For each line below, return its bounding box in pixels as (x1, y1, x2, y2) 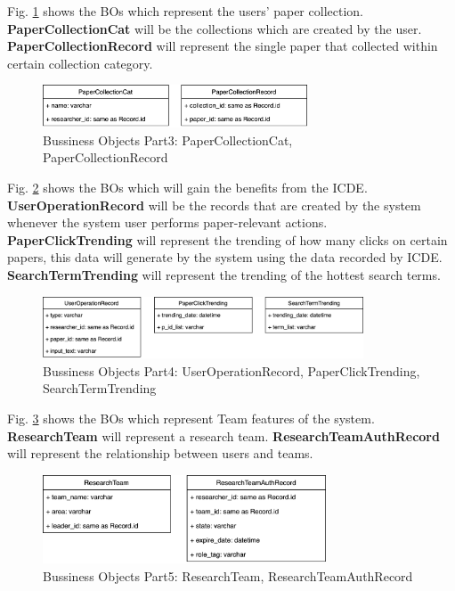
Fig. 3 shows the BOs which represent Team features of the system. (7, 409, 375, 428)
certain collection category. (7, 53, 153, 72)
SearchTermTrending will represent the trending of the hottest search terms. (7, 265, 441, 283)
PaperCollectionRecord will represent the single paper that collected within (7, 37, 438, 55)
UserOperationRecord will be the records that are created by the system (7, 195, 421, 214)
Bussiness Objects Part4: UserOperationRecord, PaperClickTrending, (43, 361, 420, 380)
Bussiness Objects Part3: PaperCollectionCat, (43, 130, 293, 149)
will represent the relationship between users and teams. (7, 444, 313, 463)
